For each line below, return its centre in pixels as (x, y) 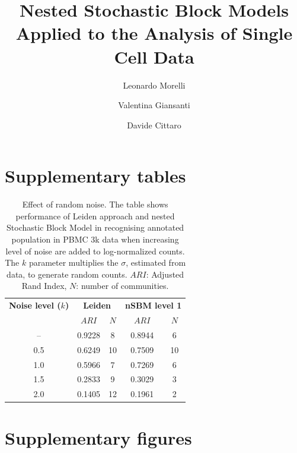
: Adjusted (165, 274)
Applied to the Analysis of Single (154, 33)
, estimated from (156, 262)
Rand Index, (44, 286)
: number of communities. (122, 286)
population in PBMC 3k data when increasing (95, 239)
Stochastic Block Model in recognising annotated (95, 227)
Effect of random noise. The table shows (95, 204)
